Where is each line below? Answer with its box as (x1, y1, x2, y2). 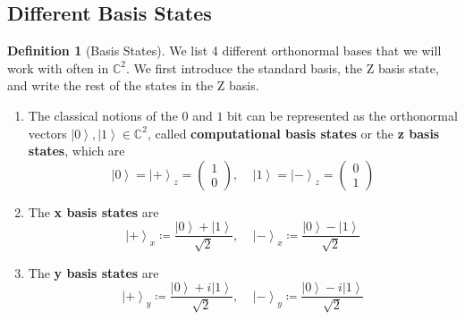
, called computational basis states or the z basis (147, 123, 440, 142)
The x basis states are (28, 202, 159, 221)
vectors (28, 123, 67, 142)
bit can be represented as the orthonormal (227, 105, 458, 124)
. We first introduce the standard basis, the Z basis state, (125, 58, 439, 77)
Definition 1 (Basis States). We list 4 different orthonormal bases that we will (7, 41, 442, 60)
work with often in (7, 58, 109, 77)
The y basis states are (28, 263, 159, 282)
